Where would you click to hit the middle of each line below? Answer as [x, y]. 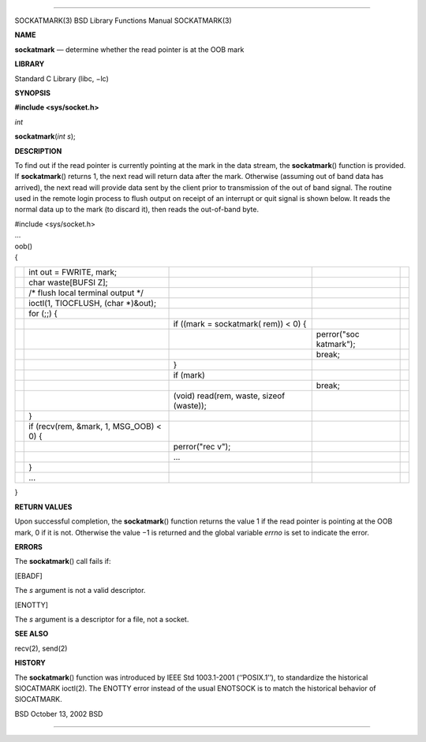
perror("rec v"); [202, 447]
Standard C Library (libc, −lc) [62, 78]
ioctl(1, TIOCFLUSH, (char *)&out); [93, 304]
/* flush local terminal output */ [86, 293]
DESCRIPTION [38, 151]
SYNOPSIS [33, 93]
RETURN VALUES [43, 507]
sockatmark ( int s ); [45, 136]
